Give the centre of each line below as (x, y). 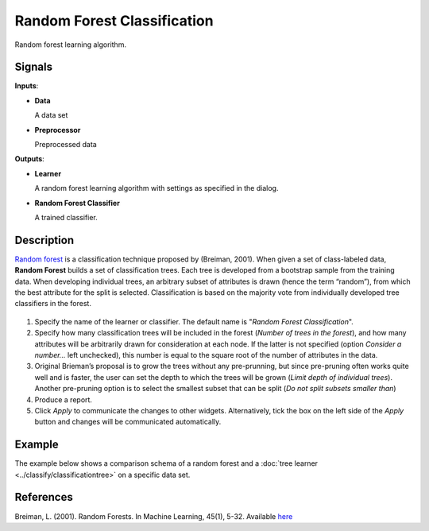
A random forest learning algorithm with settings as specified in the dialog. (157, 188)
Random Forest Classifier (77, 203)
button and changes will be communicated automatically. (128, 422)
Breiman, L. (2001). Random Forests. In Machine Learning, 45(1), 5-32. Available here (154, 516)
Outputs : (30, 159)
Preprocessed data (66, 145)
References (44, 497)
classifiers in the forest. (53, 304)
